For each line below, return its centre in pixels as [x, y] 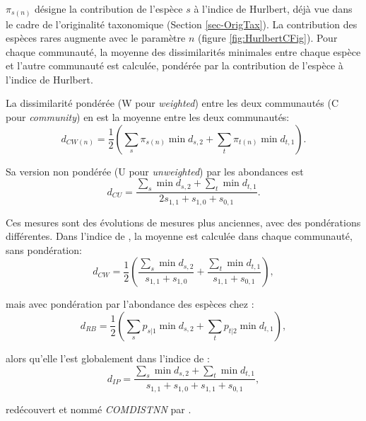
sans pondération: [44, 249]
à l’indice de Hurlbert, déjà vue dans [273, 8]
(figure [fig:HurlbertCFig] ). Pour [267, 38]
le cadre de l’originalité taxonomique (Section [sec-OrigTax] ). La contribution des [182, 24]
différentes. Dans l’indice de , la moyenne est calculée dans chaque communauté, [179, 236]
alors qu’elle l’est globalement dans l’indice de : [108, 358]
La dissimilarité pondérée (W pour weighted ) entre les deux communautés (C [172, 103]
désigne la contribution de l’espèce [109, 8]
